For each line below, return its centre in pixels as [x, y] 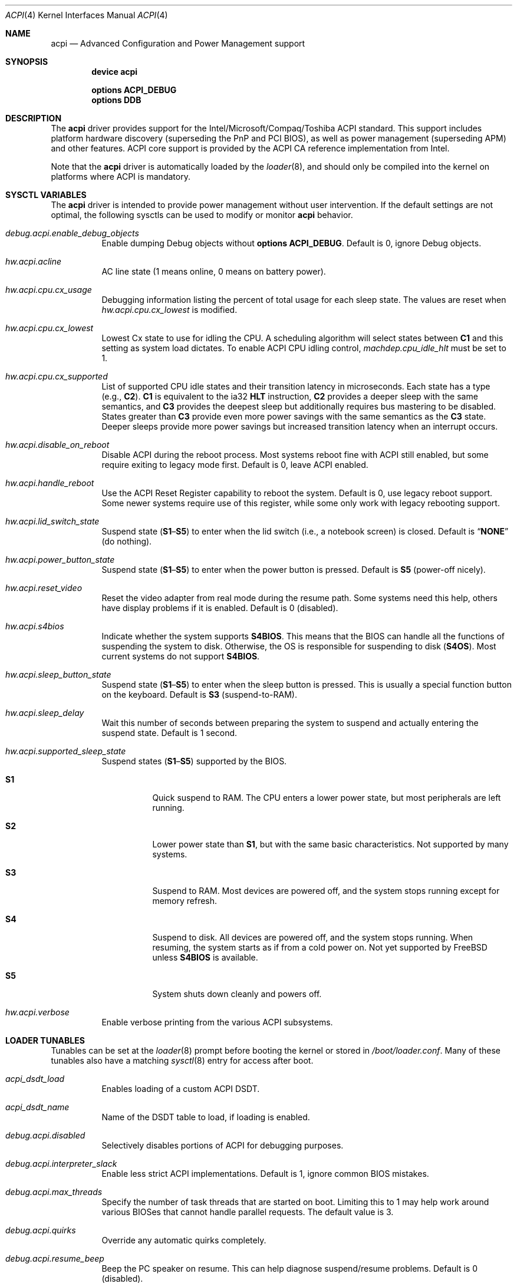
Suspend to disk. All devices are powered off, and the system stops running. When [313, 937]
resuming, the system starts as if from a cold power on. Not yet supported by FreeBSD [320, 947]
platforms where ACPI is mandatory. [121, 176]
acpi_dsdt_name [37, 1107]
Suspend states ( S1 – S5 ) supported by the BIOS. [194, 761]
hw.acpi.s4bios [35, 626]
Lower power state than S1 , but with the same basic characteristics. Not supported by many [330, 844]
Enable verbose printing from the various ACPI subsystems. [217, 1022]
